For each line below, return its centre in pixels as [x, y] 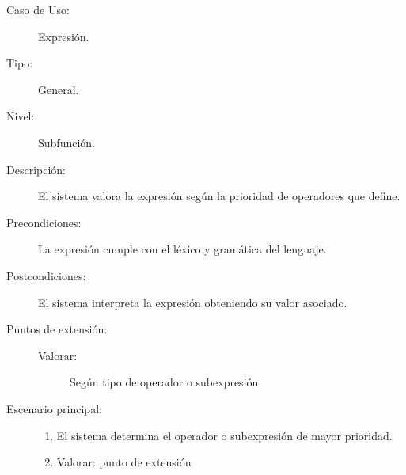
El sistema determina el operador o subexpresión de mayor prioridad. [224, 435]
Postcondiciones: [46, 275]
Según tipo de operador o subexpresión [164, 382]
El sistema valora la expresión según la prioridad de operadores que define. [219, 196]
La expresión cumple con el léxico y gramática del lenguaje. [182, 249]
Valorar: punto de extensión [124, 462]
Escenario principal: [54, 408]
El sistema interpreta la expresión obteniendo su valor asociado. [193, 302]
